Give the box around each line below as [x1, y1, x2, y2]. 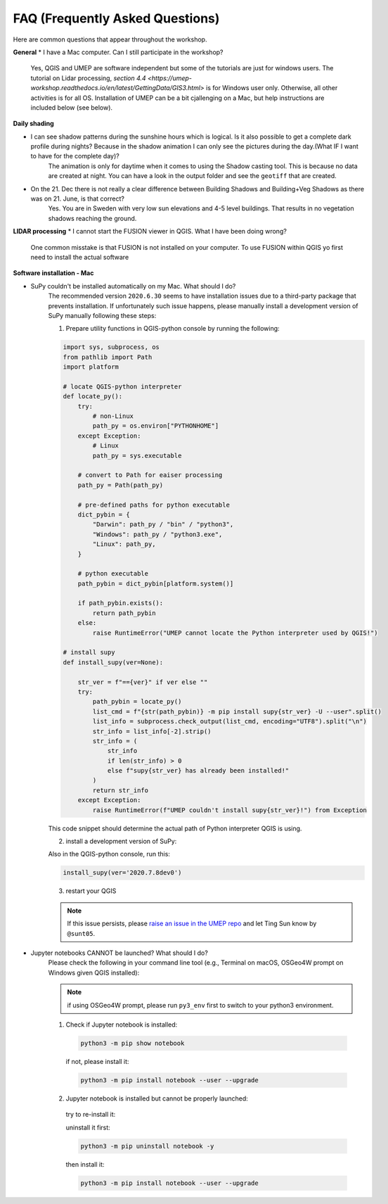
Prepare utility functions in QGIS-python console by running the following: [65, 324, 280, 333]
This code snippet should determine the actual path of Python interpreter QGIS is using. [48, 824, 302, 832]
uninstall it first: [65, 1123, 110, 1132]
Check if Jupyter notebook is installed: [65, 1020, 178, 1029]
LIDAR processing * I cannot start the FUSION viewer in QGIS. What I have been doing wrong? [13, 227, 287, 236]
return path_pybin [92, 609, 156, 617]
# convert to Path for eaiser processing [77, 471, 223, 479]
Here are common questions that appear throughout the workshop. [13, 35, 207, 44]
